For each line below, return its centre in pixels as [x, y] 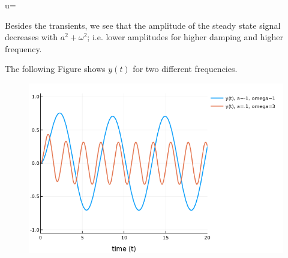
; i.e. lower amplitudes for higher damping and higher [185, 37]
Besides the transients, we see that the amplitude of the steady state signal [143, 25]
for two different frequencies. [185, 69]
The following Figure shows [55, 69]
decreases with [31, 37]
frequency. [23, 48]
